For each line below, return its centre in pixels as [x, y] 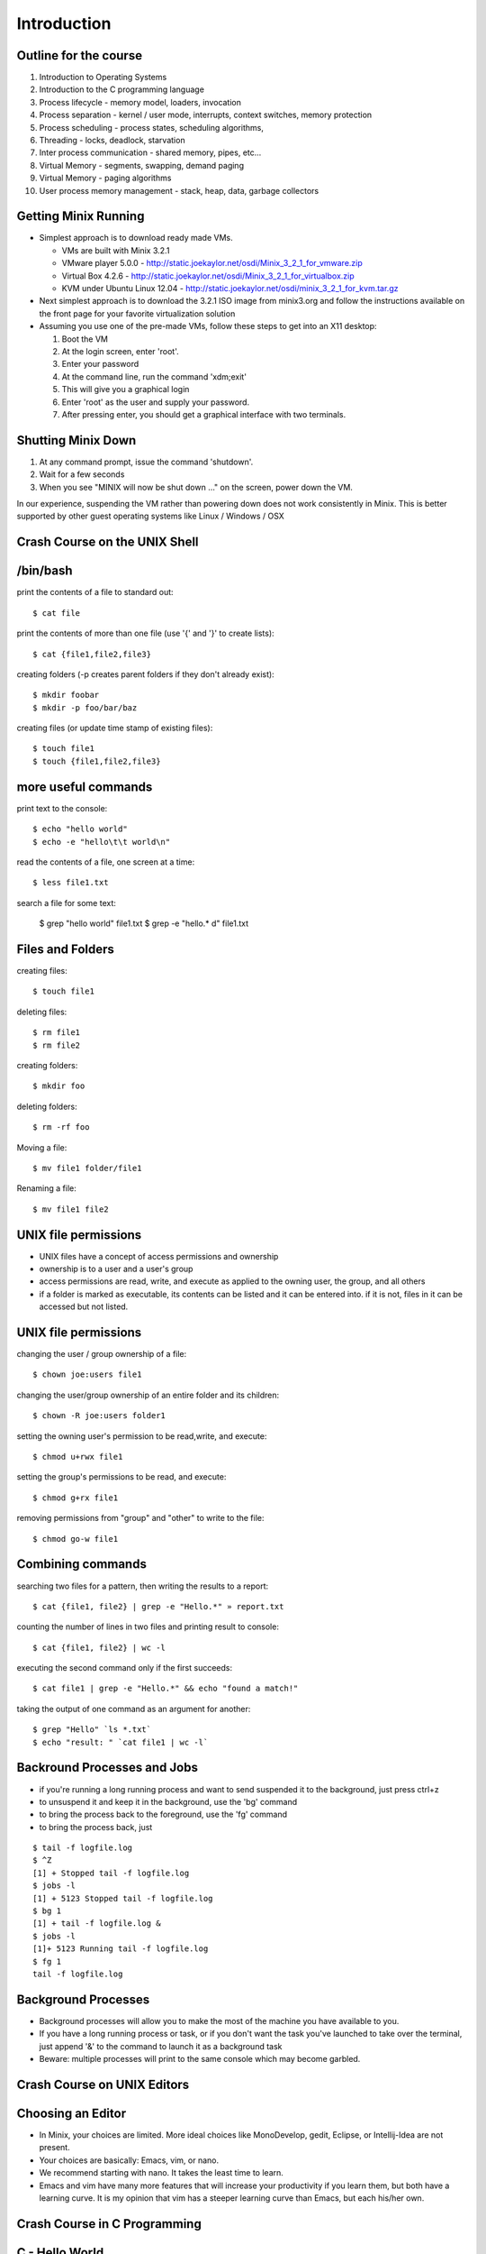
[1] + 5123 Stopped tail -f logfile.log [123, 1898]
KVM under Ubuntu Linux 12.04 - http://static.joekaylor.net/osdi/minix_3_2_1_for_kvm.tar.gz [230, 289]
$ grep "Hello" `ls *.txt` [92, 1730]
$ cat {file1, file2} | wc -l [99, 1647]
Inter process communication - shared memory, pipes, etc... [150, 152]
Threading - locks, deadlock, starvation [112, 141]
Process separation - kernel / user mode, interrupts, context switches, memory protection [206, 115]
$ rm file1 [57, 1033]
